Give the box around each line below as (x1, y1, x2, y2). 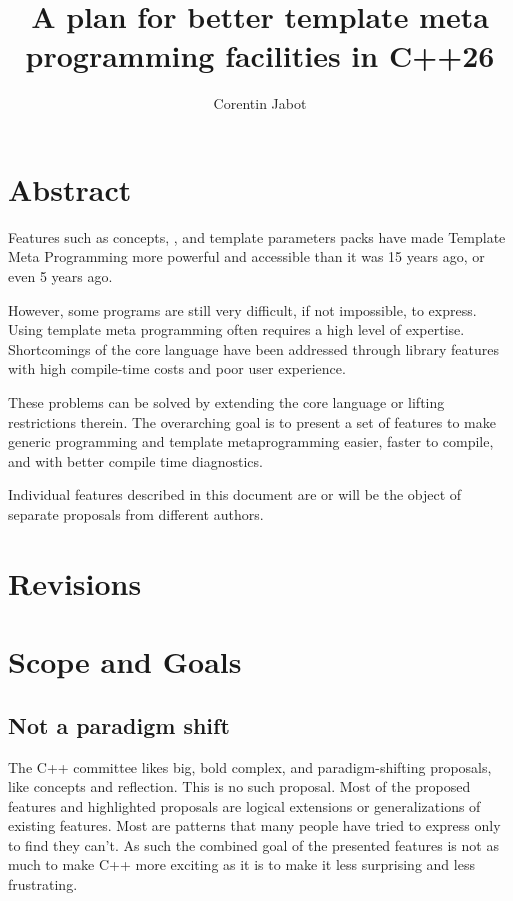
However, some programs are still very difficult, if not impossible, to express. (8, 299, 477, 320)
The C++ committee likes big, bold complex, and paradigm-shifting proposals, (8, 756, 492, 777)
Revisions (8, 562, 142, 603)
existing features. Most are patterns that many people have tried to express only (8, 815, 501, 836)
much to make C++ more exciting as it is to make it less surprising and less (8, 854, 475, 875)
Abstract (8, 168, 132, 209)
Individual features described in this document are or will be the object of (8, 484, 462, 505)
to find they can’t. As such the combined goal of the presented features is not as (8, 834, 499, 855)
